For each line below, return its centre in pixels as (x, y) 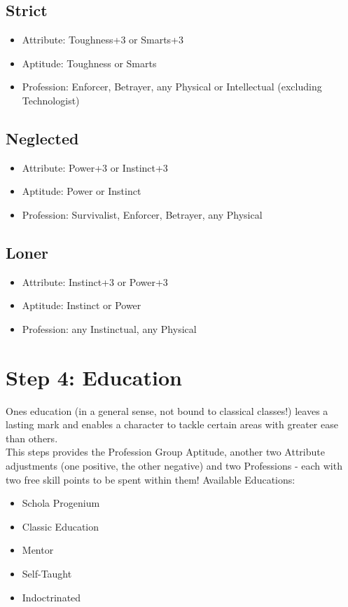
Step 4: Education (94, 377)
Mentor (38, 550)
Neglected (42, 138)
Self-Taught (47, 574)
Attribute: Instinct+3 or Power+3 (95, 281)
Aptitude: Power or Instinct (82, 191)
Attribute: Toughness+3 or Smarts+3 (103, 40)
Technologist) (51, 100)
